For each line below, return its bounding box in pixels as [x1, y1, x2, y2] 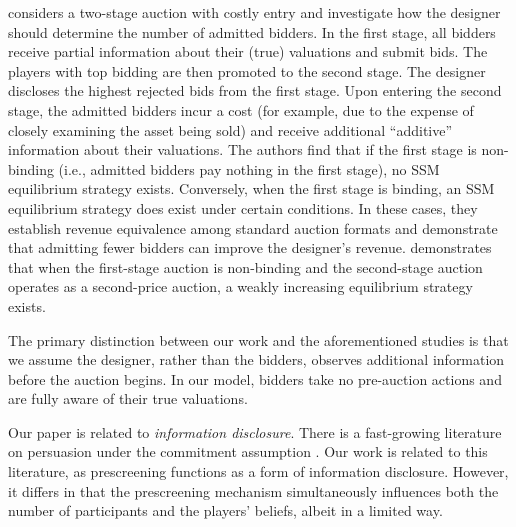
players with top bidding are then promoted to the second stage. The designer [8, 60, 486, 81]
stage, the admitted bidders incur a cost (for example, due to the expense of [8, 99, 474, 120]
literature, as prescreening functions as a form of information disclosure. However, [8, 461, 509, 482]
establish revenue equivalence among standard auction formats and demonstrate [8, 217, 498, 238]
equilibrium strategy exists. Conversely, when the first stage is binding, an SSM [8, 178, 495, 199]
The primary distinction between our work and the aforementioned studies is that [8, 329, 509, 350]
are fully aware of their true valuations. [8, 388, 248, 409]
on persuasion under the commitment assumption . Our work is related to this [8, 441, 488, 462]
